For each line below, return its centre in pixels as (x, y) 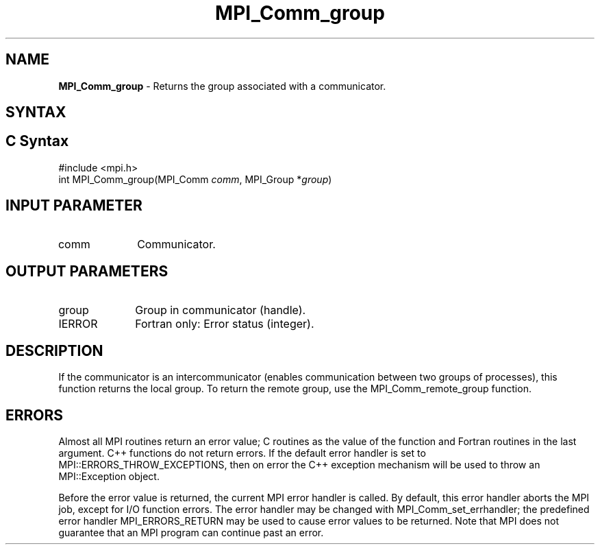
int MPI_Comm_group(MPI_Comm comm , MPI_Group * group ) (195, 179)
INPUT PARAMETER (74, 206)
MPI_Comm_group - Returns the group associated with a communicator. (222, 86)
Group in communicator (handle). (221, 310)
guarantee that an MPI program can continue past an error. (191, 533)
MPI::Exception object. (109, 477)
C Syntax (37, 141)
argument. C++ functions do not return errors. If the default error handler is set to (242, 453)
